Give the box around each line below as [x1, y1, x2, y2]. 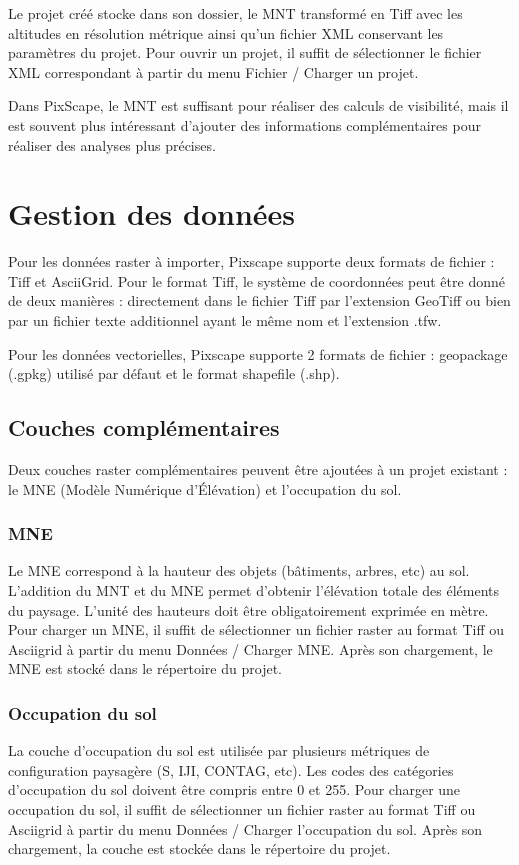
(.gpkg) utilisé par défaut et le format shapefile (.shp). [8, 363, 340, 384]
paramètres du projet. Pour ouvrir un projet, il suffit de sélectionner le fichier [8, 42, 482, 63]
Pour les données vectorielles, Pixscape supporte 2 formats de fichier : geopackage [8, 343, 508, 364]
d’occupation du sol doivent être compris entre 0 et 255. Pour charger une [8, 779, 461, 800]
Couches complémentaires [8, 412, 280, 443]
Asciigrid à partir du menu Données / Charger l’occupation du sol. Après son [8, 818, 483, 839]
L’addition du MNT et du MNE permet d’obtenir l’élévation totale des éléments [8, 580, 500, 601]
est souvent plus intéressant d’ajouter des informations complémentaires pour [8, 114, 481, 135]
